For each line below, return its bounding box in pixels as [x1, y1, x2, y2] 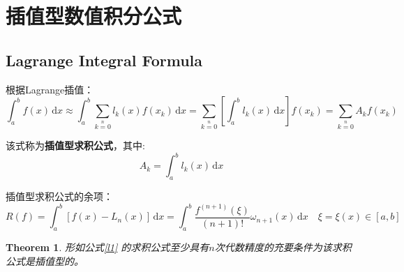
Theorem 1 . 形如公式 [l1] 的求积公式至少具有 [6, 240, 209, 255]
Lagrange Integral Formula [6, 49, 203, 70]
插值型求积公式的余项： [6, 188, 113, 203]
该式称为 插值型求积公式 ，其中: [6, 138, 145, 153]
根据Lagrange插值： [6, 82, 94, 96]
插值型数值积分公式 [6, 1, 182, 30]
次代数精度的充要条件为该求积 [214, 240, 352, 255]
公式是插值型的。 [6, 253, 84, 268]
